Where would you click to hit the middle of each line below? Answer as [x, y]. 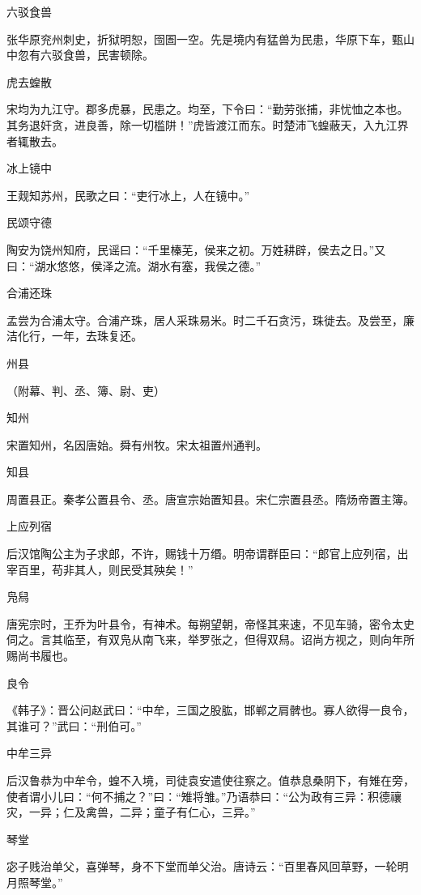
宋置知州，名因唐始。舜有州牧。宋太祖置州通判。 [137, 444]
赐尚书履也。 [40, 656]
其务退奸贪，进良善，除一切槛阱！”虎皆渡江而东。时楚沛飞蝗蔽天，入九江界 [208, 124]
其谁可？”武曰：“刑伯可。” [74, 725]
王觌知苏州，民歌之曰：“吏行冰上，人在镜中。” [128, 195]
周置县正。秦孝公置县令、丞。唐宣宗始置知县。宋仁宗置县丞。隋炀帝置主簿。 [210, 499]
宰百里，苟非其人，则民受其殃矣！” [100, 569]
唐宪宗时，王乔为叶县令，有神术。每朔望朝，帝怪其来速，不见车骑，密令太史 [210, 623]
